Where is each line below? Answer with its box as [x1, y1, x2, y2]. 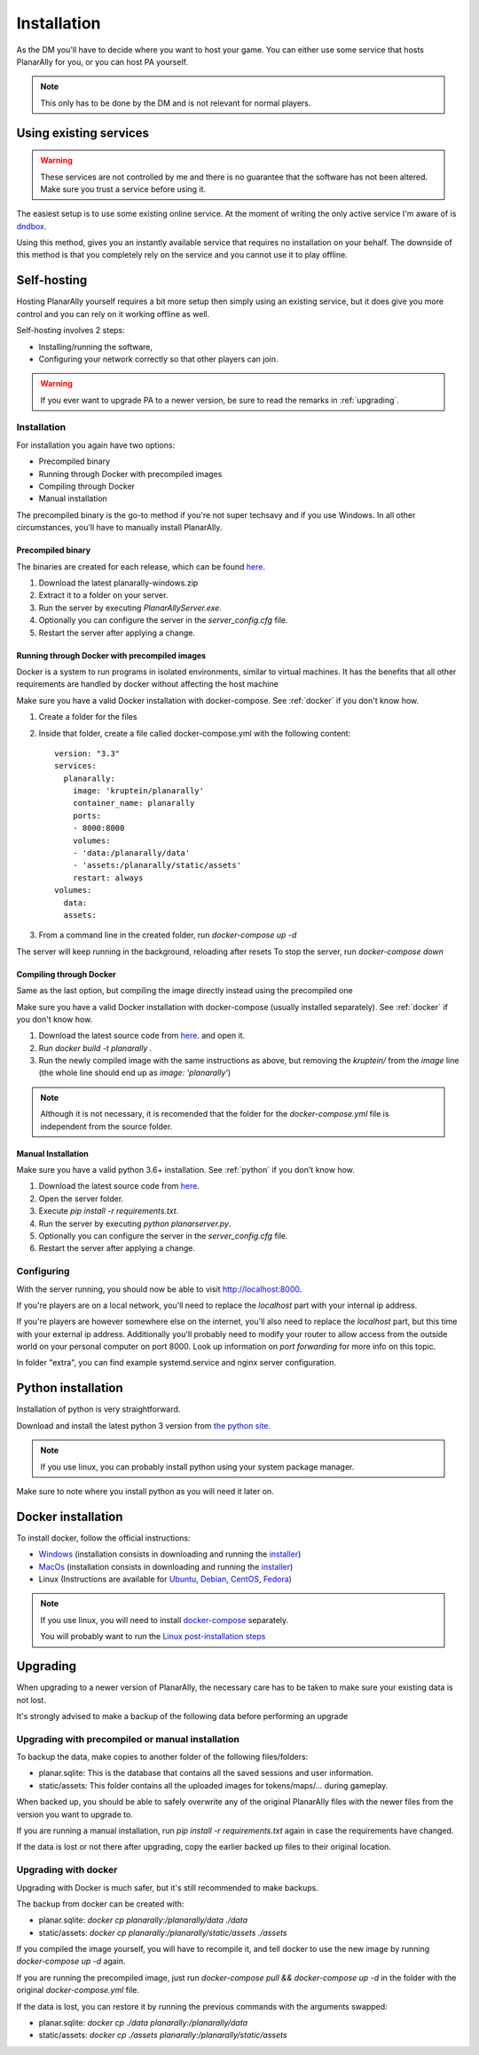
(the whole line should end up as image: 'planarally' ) [38, 1067, 232, 1079]
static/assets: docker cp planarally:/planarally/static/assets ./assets [38, 1927, 287, 1938]
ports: [72, 810, 102, 821]
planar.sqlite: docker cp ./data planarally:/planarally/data [38, 2018, 248, 2028]
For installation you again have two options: [16, 440, 176, 450]
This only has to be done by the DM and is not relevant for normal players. [40, 98, 311, 108]
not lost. [16, 1694, 46, 1705]
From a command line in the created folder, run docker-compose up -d [38, 929, 297, 941]
